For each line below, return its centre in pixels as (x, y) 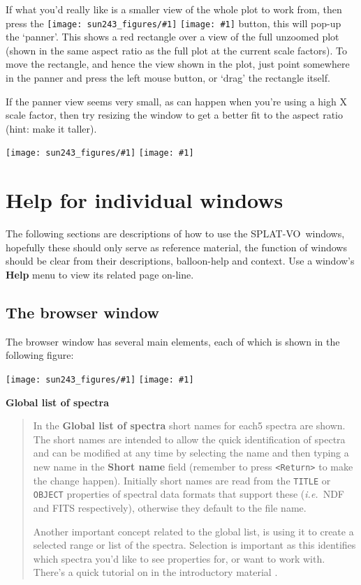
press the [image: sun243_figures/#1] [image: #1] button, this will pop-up (174, 23)
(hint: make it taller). (51, 128)
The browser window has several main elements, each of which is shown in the (173, 341)
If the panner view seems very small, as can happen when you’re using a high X (176, 101)
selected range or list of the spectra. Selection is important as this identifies (194, 545)
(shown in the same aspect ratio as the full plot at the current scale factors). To (177, 50)
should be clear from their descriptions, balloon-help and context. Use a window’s (180, 261)
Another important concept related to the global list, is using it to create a (193, 531)
